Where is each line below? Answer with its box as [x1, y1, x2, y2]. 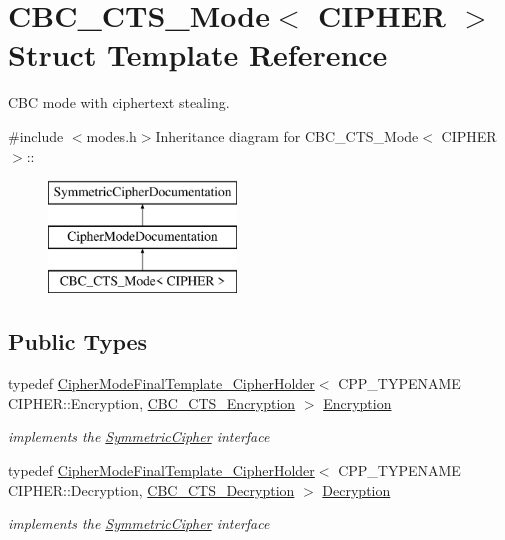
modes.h [86, 125, 137, 146]
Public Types [8, 326, 148, 357]
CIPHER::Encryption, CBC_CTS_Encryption [8, 392, 296, 413]
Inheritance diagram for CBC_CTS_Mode [155, 125, 419, 146]
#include [8, 125, 64, 146]
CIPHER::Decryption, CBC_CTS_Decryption [8, 479, 295, 500]
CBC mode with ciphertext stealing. [8, 92, 230, 113]
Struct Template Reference [8, 34, 388, 75]
